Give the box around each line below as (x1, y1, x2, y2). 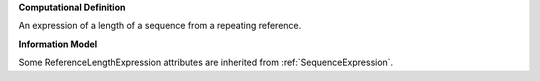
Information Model (18, 38, 98, 50)
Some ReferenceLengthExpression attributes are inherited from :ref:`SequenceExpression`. (18, 56, 394, 69)
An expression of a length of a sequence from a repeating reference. (18, 20, 302, 32)
